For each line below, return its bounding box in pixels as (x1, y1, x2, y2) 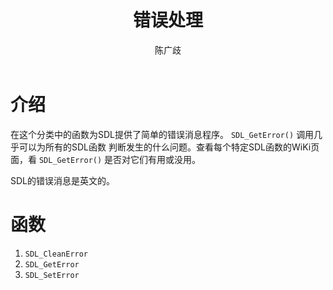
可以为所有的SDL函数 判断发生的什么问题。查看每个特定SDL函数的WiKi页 (18, 141, 320, 153)
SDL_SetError (24, 270, 80, 280)
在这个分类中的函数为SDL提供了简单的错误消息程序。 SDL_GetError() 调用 (10, 128, 315, 140)
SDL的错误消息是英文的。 (10, 174, 116, 186)
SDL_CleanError (24, 249, 89, 259)
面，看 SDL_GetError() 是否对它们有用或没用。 (10, 153, 202, 165)
